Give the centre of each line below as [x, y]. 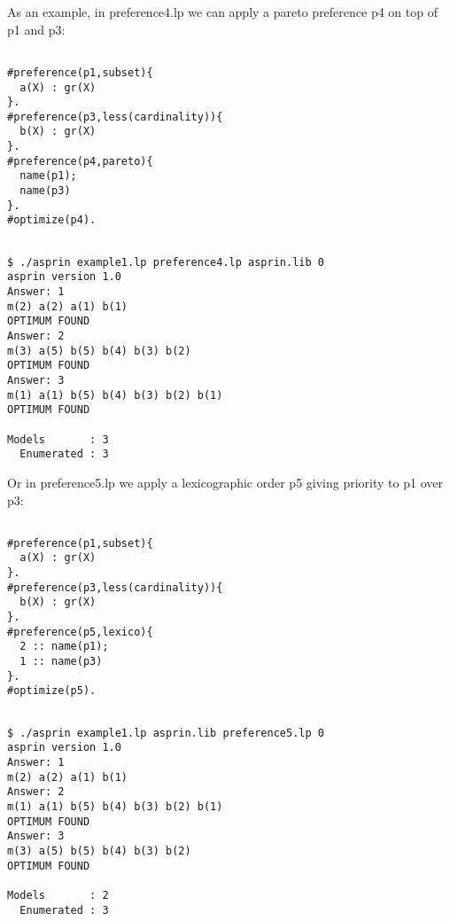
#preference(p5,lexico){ [80, 632]
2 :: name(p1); [64, 647]
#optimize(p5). [52, 691]
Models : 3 [58, 439]
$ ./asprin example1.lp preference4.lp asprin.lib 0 [166, 262]
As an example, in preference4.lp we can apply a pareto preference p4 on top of [222, 12]
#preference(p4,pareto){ [80, 161]
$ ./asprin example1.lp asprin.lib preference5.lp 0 [166, 733]
